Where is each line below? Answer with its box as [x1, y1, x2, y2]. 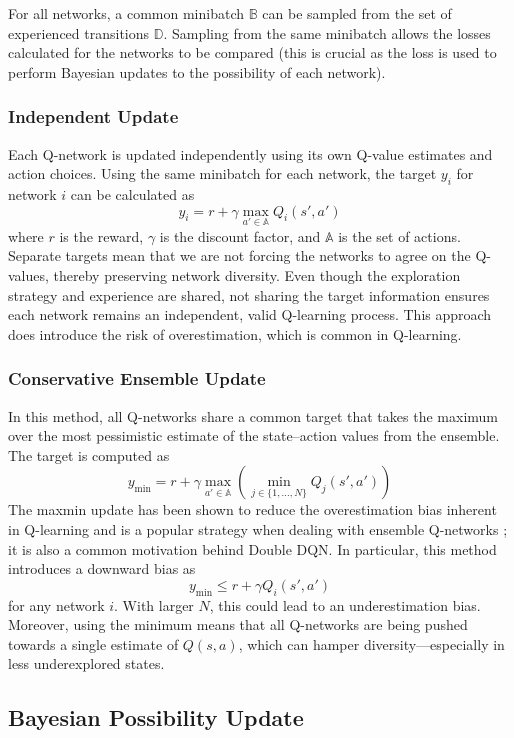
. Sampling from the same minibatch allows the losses [163, 22, 491, 43]
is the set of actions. [338, 225, 461, 246]
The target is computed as [8, 444, 170, 465]
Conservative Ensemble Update [8, 366, 266, 391]
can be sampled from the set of [262, 3, 452, 23]
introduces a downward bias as [8, 558, 196, 579]
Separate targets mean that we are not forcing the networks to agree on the [8, 245, 471, 266]
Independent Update [8, 104, 179, 129]
